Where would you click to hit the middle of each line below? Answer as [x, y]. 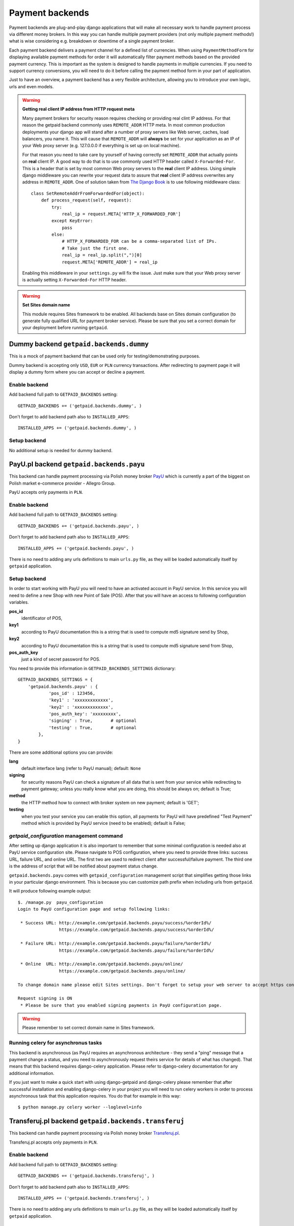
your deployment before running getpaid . [65, 328]
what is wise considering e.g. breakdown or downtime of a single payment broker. [92, 41]
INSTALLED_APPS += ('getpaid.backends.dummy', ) [77, 428]
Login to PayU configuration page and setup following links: [94, 909]
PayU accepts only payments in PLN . [46, 492]
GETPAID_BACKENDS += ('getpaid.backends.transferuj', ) [86, 1176]
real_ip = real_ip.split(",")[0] [102, 255]
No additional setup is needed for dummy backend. [61, 450]
